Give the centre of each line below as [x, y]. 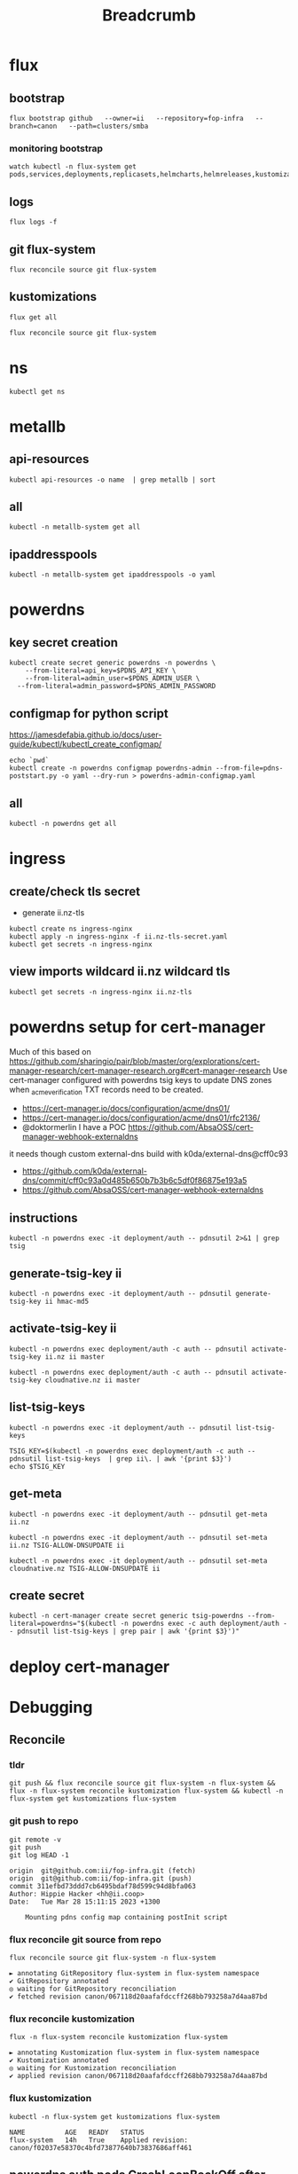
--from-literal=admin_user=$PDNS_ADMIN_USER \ [113, 679]
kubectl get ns [37, 391]
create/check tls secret [74, 891]
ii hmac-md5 [67, 1302]
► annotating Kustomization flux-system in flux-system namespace [134, 2053]
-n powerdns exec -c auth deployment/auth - [204, 1624]
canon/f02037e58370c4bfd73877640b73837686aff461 [101, 2147]
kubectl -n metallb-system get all [75, 527]
